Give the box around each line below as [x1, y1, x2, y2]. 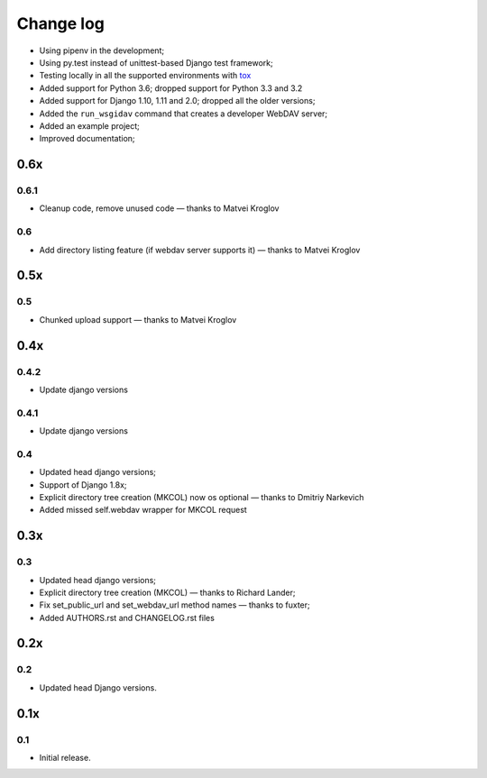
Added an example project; [39, 120, 140, 131]
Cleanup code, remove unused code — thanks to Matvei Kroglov [39, 203, 280, 214]
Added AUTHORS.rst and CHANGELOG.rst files [39, 612, 216, 623]
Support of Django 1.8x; [39, 479, 127, 490]
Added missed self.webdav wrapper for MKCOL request [39, 505, 247, 516]
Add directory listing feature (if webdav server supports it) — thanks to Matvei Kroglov [39, 244, 361, 255]
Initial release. [39, 752, 91, 763]
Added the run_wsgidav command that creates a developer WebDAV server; [39, 108, 328, 119]
